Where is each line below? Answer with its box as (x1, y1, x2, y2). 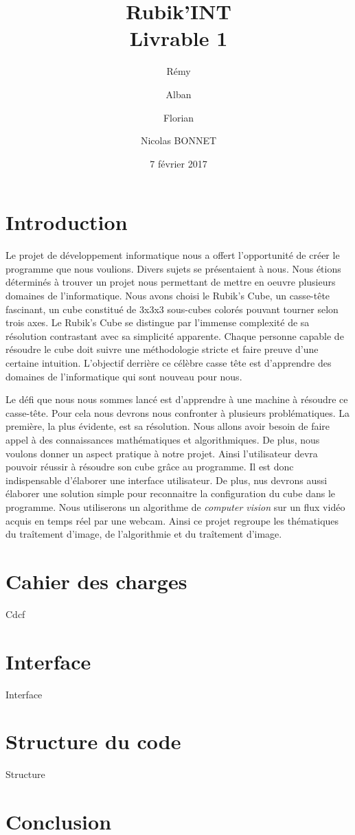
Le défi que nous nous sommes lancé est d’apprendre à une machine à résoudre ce (5, 392, 348, 407)
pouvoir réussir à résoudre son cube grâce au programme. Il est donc (5, 459, 294, 474)
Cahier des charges (5, 567, 187, 595)
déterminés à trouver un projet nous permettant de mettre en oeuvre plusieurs (5, 275, 336, 289)
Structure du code (5, 727, 181, 755)
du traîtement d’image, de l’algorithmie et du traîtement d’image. (5, 527, 282, 541)
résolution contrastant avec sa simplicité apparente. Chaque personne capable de (5, 328, 344, 343)
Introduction (5, 208, 128, 236)
